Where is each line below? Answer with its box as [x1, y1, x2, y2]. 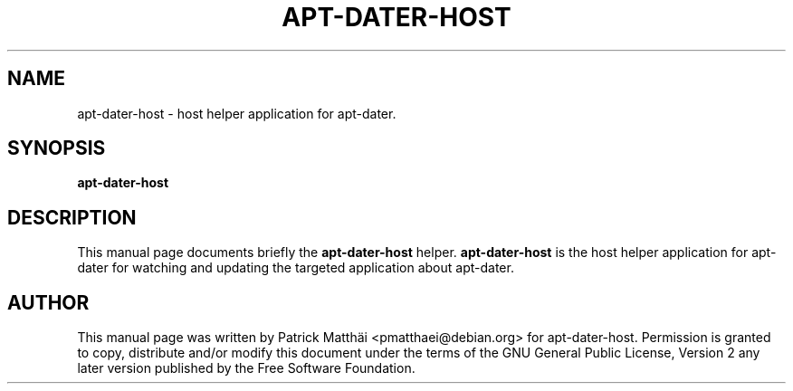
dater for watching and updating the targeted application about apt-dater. [77, 260, 514, 276]
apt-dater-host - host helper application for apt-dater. [77, 105, 396, 121]
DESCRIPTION [7, 205, 137, 229]
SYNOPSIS [7, 137, 106, 160]
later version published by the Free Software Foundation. [77, 360, 416, 377]
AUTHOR [7, 291, 90, 314]
